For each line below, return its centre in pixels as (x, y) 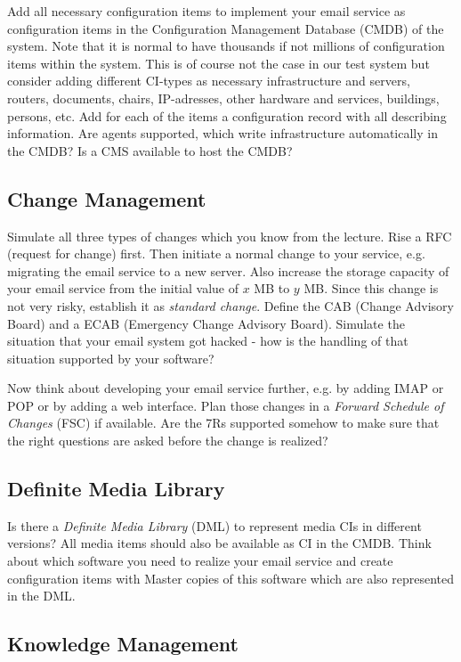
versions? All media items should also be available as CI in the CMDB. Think (219, 543)
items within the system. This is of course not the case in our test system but (218, 63)
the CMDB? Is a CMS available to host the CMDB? (150, 150)
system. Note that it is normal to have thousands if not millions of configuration (226, 46)
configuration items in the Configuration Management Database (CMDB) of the (226, 28)
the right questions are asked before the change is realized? (168, 441)
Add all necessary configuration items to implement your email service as (206, 11)
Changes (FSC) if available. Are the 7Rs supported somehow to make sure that (223, 423)
